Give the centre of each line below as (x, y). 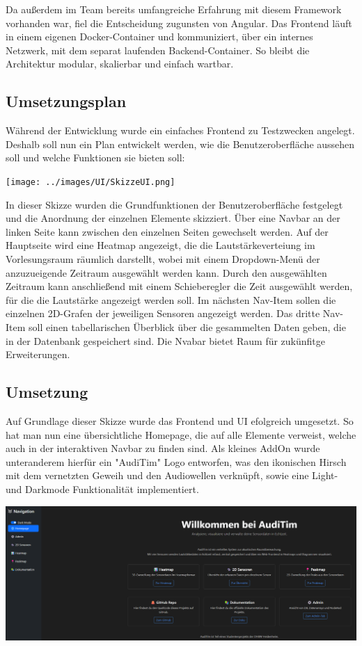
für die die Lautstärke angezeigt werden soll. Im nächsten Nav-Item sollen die (171, 299)
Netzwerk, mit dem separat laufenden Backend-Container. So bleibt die (158, 50)
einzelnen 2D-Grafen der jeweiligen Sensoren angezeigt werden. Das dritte (163, 313)
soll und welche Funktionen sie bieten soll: (95, 158)
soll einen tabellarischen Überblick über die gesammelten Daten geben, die (187, 326)
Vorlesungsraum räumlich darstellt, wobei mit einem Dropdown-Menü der (163, 258)
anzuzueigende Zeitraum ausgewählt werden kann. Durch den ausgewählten (166, 272)
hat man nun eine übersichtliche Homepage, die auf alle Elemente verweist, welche (181, 434)
